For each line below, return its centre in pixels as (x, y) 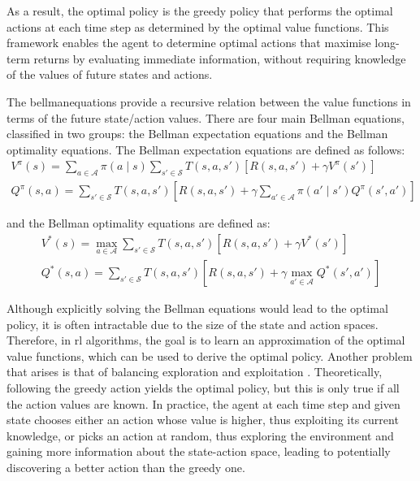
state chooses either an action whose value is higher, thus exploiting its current (203, 420)
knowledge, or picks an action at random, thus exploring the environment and (200, 435)
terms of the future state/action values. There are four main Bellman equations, (206, 117)
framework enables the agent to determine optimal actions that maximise (189, 43)
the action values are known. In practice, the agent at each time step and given (204, 403)
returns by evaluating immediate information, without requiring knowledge (220, 58)
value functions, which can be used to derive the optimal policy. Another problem (210, 355)
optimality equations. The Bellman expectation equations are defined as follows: (206, 149)
